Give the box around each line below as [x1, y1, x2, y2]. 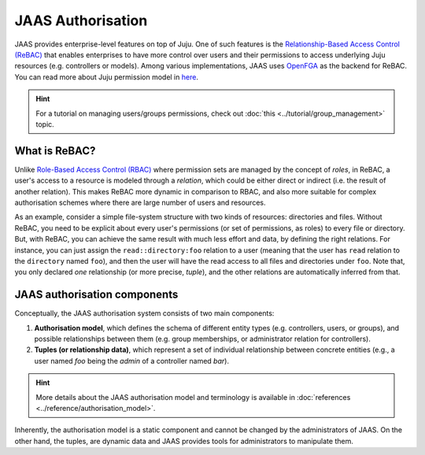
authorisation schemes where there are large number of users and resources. [14, 198, 266, 207]
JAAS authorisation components [14, 288, 179, 301]
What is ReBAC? [14, 144, 96, 157]
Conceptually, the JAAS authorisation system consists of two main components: [14, 309, 275, 318]
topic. [35, 119, 54, 129]
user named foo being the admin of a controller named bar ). [34, 356, 230, 365]
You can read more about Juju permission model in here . [14, 72, 198, 82]
